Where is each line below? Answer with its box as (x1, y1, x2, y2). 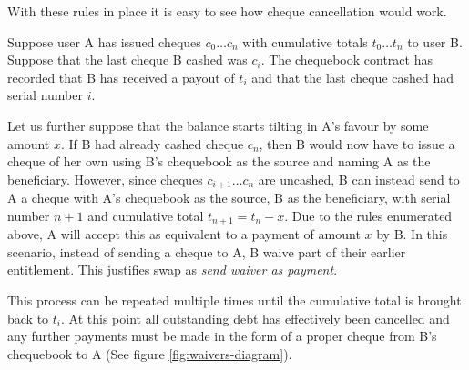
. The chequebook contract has (260, 50, 433, 69)
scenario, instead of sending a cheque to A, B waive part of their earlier (7, 242, 406, 261)
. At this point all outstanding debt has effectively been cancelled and (61, 308, 450, 327)
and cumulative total (87, 205, 204, 225)
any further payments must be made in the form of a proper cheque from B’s (7, 326, 437, 345)
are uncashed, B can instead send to (258, 169, 460, 188)
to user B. (407, 32, 463, 51)
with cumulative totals (242, 32, 368, 51)
